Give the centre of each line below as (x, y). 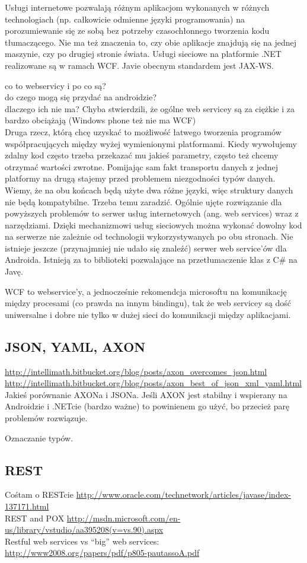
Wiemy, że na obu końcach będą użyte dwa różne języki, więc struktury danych (149, 190)
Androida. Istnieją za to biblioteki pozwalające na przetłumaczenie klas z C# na (151, 260)
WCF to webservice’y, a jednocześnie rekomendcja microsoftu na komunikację (146, 291)
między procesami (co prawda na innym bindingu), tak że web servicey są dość (148, 303)
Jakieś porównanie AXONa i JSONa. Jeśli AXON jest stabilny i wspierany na (146, 394)
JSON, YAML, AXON (75, 346)
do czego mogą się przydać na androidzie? (81, 97)
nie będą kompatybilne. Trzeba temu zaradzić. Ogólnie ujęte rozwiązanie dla (143, 201)
